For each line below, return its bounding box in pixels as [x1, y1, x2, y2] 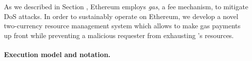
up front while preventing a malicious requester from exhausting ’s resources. [4, 30, 234, 40]
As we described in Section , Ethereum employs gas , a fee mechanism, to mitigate [4, 1, 249, 11]
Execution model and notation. [4, 49, 111, 59]
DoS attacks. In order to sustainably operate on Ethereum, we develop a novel [4, 11, 238, 21]
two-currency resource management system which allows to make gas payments [4, 20, 241, 31]
